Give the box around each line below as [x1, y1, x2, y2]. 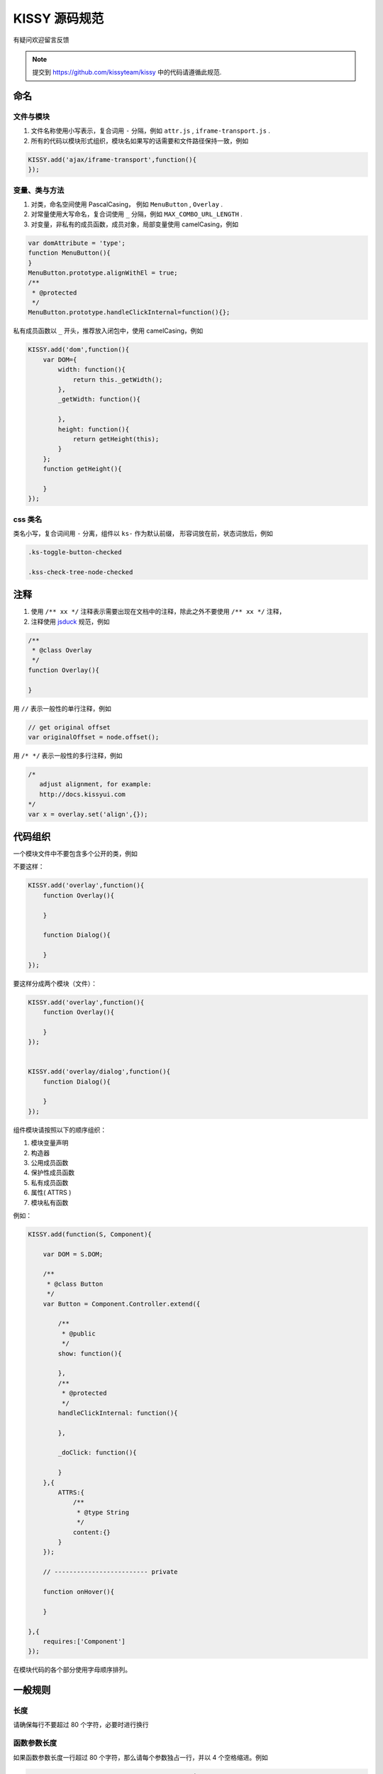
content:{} [72, 1528, 111, 1536]
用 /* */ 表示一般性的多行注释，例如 [13, 751, 123, 759]
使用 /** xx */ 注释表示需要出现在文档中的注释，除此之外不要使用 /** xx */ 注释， [30, 607, 286, 616]
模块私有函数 [30, 1198, 69, 1206]
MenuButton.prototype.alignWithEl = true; [28, 268, 178, 277]
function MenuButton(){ [28, 249, 111, 257]
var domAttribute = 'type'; [28, 238, 126, 247]
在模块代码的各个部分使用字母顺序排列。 [13, 1665, 131, 1674]
